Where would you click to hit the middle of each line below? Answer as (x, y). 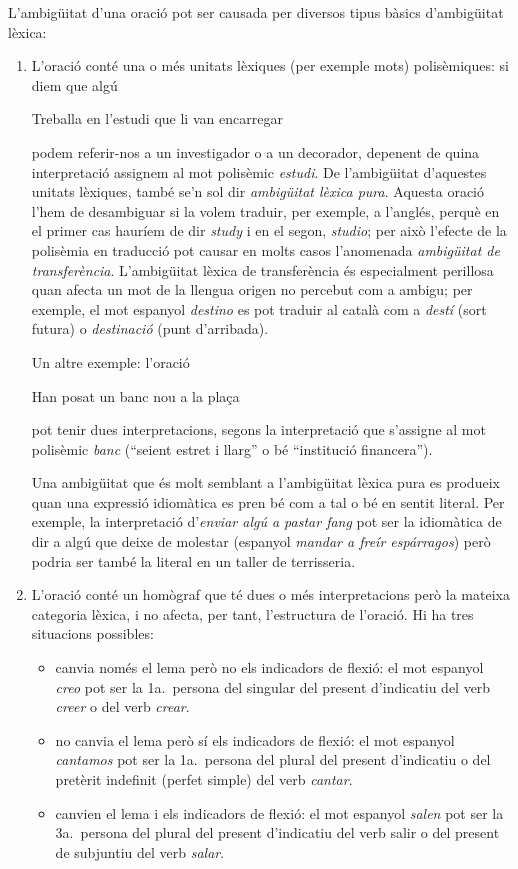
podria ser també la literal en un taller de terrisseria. (193, 560)
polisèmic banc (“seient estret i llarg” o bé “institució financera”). (232, 448)
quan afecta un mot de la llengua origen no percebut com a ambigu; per (252, 289)
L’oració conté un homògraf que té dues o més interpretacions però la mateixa (270, 594)
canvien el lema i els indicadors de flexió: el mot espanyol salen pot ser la (279, 812)
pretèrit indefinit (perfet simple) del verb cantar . (204, 779)
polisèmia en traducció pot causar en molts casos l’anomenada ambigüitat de (265, 249)
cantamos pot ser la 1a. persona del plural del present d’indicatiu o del (273, 759)
